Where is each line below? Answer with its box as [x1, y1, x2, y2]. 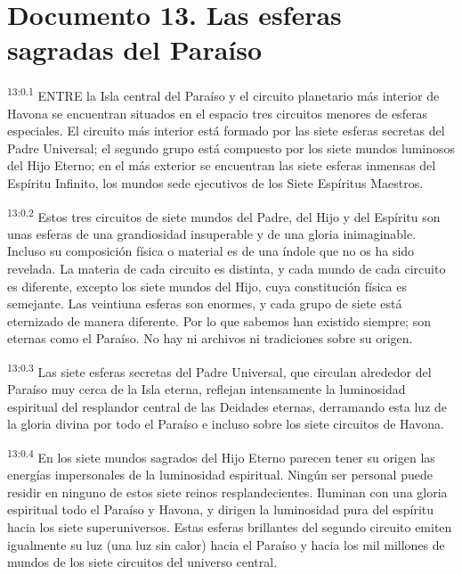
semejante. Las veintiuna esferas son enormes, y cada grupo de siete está [7, 294, 402, 313]
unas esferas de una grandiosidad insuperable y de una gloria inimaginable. [7, 224, 417, 242]
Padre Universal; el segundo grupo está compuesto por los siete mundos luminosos [7, 138, 456, 157]
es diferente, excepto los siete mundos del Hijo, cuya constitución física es [7, 276, 407, 295]
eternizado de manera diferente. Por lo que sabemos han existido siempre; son [7, 311, 431, 330]
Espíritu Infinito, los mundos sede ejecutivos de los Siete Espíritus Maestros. [7, 173, 424, 192]
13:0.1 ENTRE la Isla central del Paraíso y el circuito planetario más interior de [7, 84, 440, 104]
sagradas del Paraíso [7, 31, 263, 68]
